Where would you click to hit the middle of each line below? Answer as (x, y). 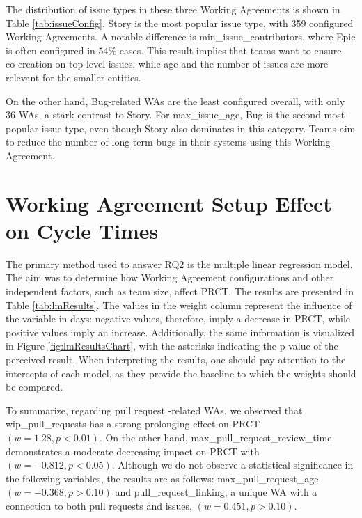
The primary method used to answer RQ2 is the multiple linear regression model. (179, 264)
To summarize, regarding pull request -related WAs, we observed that (154, 410)
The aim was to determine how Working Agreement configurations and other (170, 277)
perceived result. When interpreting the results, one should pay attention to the (176, 359)
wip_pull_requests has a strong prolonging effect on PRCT (133, 424)
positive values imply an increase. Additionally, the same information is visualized (180, 332)
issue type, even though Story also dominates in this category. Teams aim (198, 128)
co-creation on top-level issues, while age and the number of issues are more (167, 64)
